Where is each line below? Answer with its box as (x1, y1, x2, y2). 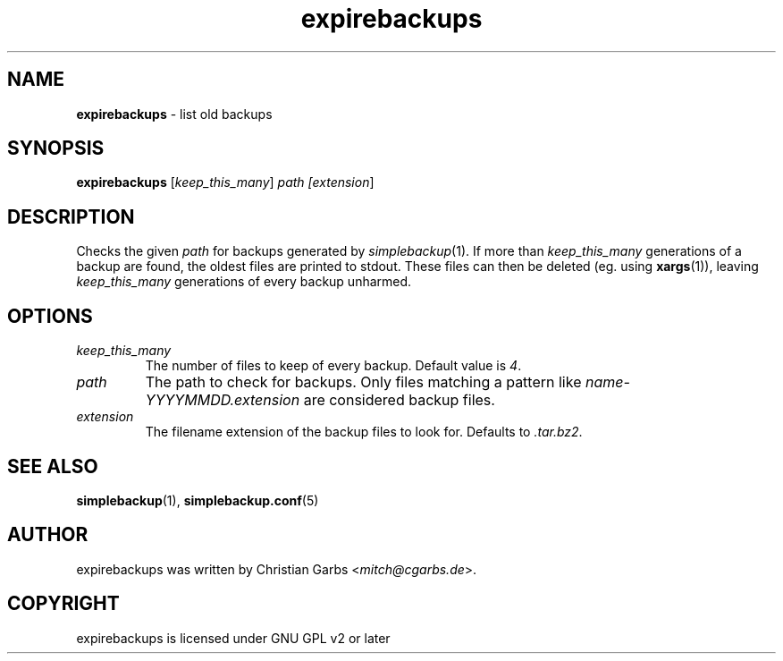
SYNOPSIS (7, 137, 105, 160)
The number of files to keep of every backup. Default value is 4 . (145, 358, 522, 374)
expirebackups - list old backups (76, 106, 273, 122)
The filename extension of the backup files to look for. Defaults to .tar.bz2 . (145, 424, 583, 440)
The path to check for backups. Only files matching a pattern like (145, 373, 582, 392)
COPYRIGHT (7, 592, 120, 615)
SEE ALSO (7, 454, 98, 478)
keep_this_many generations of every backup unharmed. (76, 274, 412, 290)
